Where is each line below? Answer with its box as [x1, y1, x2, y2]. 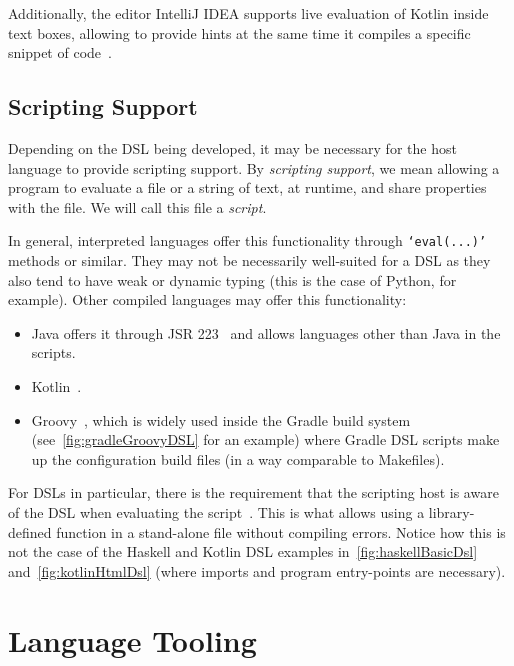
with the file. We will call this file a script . [8, 196, 267, 217]
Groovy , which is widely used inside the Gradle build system [31, 409, 411, 430]
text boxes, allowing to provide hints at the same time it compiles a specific [8, 22, 471, 43]
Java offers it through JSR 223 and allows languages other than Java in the [31, 322, 501, 343]
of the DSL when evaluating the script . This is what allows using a [8, 501, 425, 522]
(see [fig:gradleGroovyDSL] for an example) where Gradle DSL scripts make [31, 429, 500, 450]
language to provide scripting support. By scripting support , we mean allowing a [8, 157, 500, 178]
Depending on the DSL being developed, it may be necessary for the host [8, 137, 457, 158]
